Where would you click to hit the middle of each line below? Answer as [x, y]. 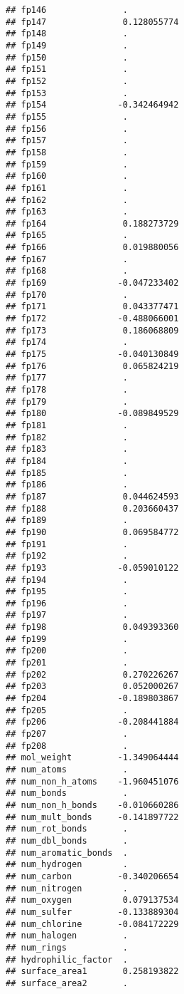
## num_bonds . [67, 793]
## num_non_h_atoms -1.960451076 [92, 781]
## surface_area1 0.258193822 [92, 972]
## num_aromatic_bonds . [67, 853]
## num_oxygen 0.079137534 [92, 900]
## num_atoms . [67, 770]
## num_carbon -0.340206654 [92, 876]
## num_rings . [67, 947]
